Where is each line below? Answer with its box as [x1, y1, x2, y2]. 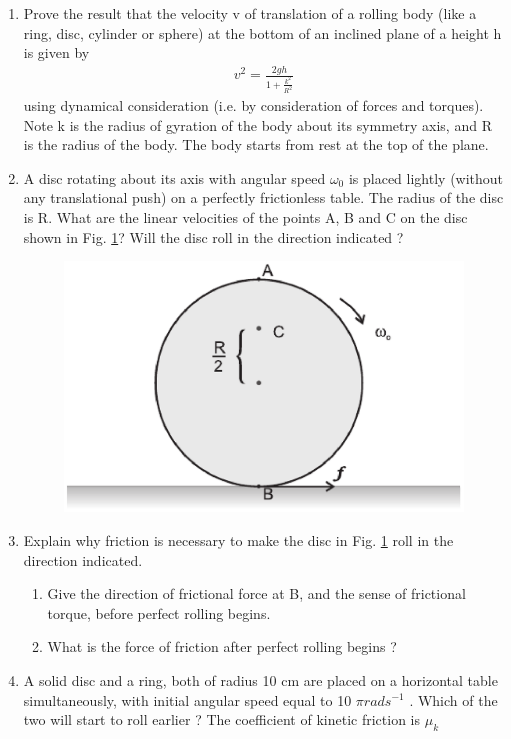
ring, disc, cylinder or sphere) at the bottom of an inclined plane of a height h [23, 22, 502, 43]
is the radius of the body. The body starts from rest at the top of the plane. [23, 134, 489, 155]
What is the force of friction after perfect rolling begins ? [47, 636, 397, 657]
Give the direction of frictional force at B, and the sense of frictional [47, 583, 466, 604]
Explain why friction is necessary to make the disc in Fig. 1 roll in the [23, 529, 454, 550]
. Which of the [409, 689, 498, 710]
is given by [23, 42, 90, 63]
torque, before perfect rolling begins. [47, 602, 271, 623]
